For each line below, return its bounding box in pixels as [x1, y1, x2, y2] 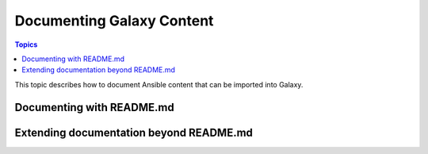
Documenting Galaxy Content [14, 12, 214, 29]
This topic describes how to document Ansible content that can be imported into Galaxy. [14, 79, 304, 89]
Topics [14, 40, 38, 49]
